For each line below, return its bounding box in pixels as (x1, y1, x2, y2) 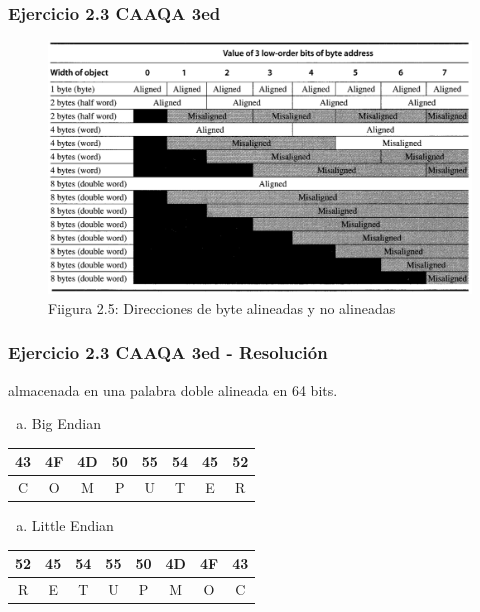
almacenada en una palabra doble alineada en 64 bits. (8, 379, 338, 400)
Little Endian (31, 515, 114, 536)
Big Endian (31, 413, 102, 434)
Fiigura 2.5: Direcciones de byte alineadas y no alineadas (48, 297, 396, 318)
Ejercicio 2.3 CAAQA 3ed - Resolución (8, 340, 328, 365)
